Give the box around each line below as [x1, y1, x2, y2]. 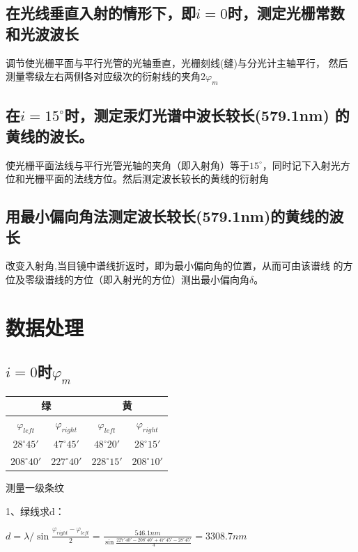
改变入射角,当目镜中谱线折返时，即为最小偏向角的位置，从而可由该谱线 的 [6, 258, 343, 273]
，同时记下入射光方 [262, 157, 350, 172]
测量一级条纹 [6, 480, 64, 495]
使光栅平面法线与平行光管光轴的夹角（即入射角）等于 [6, 157, 249, 172]
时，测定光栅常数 [227, 2, 345, 24]
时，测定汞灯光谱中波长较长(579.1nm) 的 [64, 104, 350, 126]
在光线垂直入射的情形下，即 [6, 2, 196, 24]
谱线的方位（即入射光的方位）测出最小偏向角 [44, 271, 249, 286]
